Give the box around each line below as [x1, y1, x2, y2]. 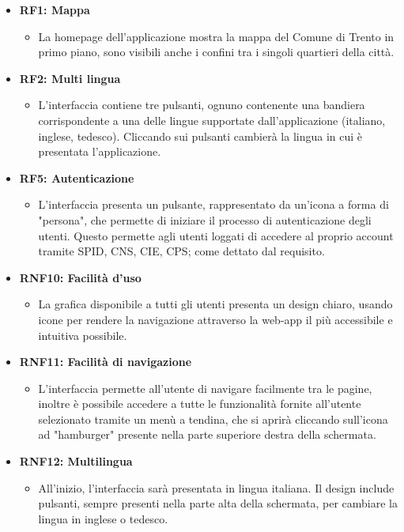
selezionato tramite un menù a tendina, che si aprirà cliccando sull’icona [38, 410, 388, 427]
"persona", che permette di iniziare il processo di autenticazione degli [38, 211, 372, 228]
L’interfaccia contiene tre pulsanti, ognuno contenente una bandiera [38, 96, 365, 113]
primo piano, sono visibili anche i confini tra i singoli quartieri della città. [38, 43, 395, 60]
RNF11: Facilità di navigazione [19, 353, 192, 370]
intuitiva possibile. [38, 326, 127, 343]
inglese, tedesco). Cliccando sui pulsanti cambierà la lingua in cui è [38, 127, 363, 144]
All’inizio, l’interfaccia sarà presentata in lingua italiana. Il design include [38, 479, 395, 496]
